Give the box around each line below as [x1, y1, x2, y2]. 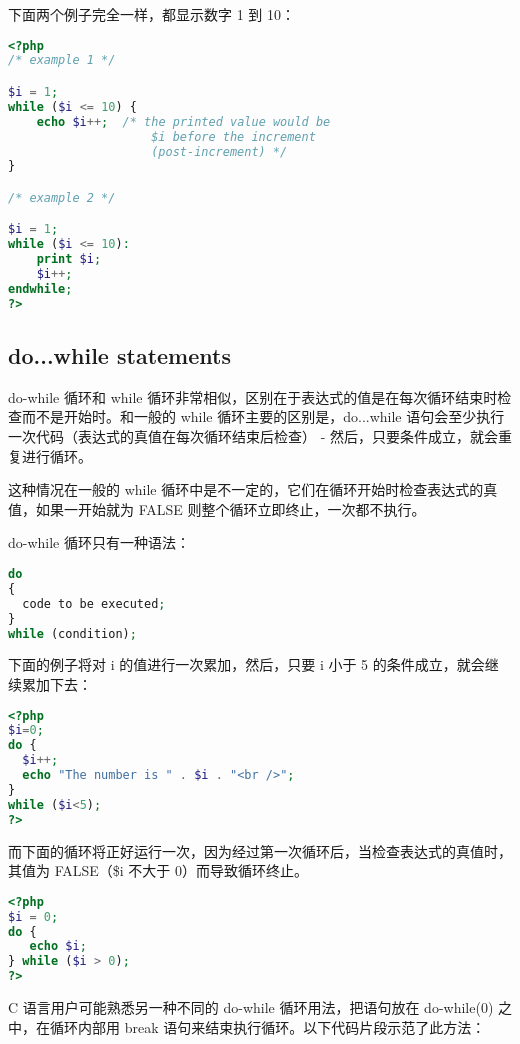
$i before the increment [151, 129, 316, 144]
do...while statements [8, 340, 231, 371]
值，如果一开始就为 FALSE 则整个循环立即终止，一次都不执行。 [8, 498, 426, 519]
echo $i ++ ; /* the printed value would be [36, 114, 331, 129]
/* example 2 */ [8, 190, 116, 205]
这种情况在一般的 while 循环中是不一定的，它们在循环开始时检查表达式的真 [8, 479, 498, 500]
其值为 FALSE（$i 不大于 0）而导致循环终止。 [8, 860, 309, 881]
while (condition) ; [8, 626, 137, 641]
